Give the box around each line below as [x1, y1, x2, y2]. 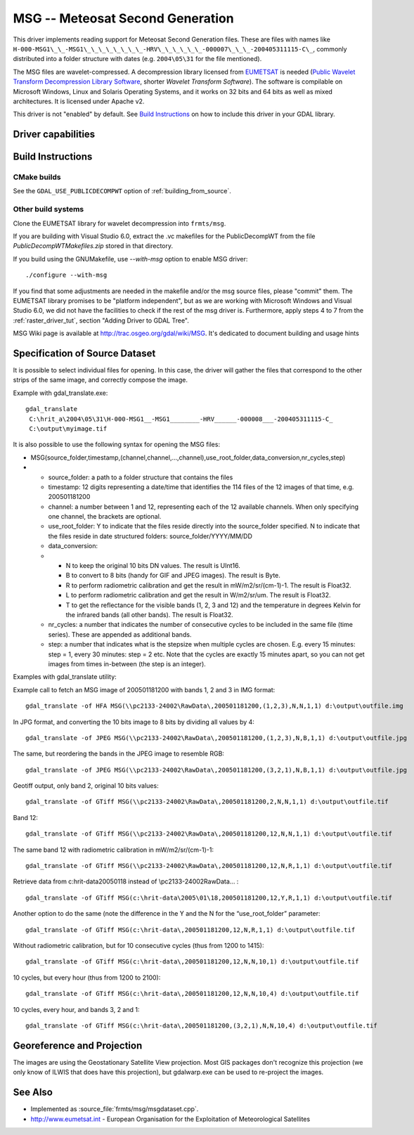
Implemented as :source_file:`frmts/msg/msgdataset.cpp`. [30, 1105, 199, 1113]
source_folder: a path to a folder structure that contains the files [48, 473, 233, 481]
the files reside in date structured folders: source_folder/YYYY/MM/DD [48, 531, 253, 540]
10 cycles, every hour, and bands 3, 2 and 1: [13, 1005, 140, 1013]
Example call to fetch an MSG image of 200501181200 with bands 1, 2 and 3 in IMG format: [13, 685, 276, 694]
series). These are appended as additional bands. [48, 630, 192, 639]
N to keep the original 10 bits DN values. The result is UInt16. [65, 562, 240, 570]
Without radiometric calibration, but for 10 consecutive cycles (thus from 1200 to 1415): [13, 941, 264, 949]
